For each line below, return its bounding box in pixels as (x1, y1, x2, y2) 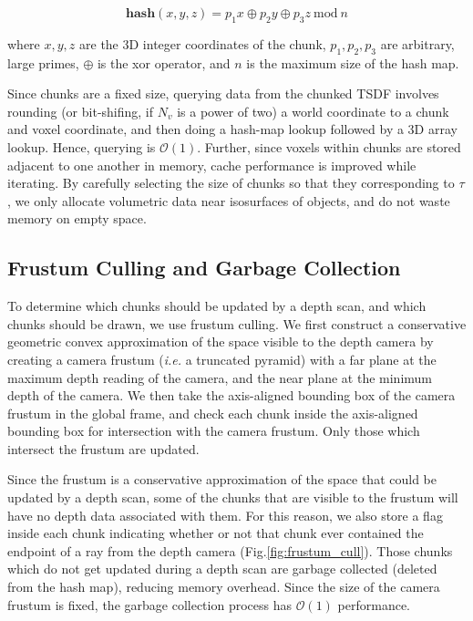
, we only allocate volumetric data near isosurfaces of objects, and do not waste (7, 191, 450, 210)
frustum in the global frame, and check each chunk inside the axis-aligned (7, 403, 418, 422)
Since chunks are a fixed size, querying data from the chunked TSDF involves (7, 84, 439, 103)
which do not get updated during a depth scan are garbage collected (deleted (7, 559, 437, 578)
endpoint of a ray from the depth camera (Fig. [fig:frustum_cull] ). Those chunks (7, 541, 453, 560)
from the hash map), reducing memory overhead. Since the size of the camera (7, 577, 440, 596)
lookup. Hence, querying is (7, 137, 156, 156)
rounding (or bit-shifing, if (7, 101, 154, 120)
